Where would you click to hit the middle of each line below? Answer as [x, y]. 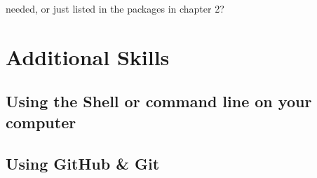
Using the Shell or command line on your [159, 101]
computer [41, 122]
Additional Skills [88, 56]
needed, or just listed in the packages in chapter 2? [115, 8]
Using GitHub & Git [83, 163]
